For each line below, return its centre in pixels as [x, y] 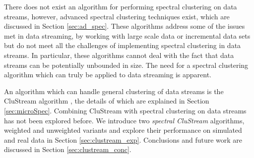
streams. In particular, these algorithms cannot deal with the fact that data [119, 55]
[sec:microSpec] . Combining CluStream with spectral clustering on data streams [125, 110]
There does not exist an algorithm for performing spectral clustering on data [121, 6]
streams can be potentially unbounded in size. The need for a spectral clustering [126, 65]
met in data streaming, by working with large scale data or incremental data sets [127, 35]
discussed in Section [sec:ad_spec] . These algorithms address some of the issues [125, 26]
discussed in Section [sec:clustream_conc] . [68, 149]
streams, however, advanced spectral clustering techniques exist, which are [117, 16]
